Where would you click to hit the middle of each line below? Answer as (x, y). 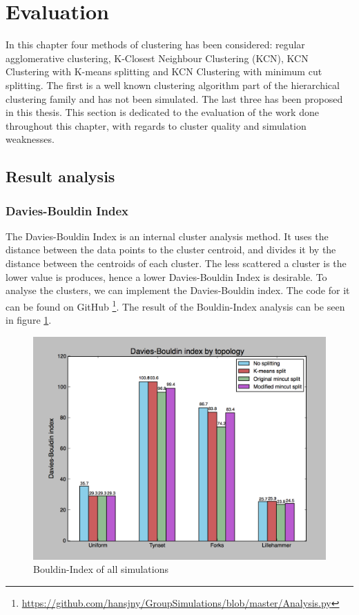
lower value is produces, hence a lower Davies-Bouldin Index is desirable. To (166, 276)
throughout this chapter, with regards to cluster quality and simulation (156, 125)
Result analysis (60, 176)
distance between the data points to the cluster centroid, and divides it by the (171, 250)
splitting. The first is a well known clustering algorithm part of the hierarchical (173, 85)
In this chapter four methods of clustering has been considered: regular (155, 45)
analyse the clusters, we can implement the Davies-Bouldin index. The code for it (178, 290)
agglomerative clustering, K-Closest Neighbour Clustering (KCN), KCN (157, 58)
